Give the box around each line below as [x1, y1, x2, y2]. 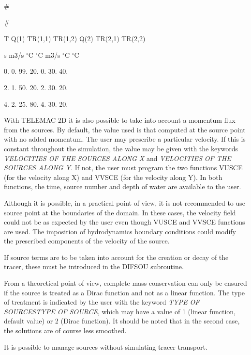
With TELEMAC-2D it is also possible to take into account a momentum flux [4, 115, 236, 125]
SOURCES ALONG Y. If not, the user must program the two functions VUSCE [4, 162, 243, 173]
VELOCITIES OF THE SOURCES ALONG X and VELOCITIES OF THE [4, 153, 231, 163]
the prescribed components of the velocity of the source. [4, 236, 170, 246]
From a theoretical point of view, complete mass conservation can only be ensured [4, 278, 247, 288]
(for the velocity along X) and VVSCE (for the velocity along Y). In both [4, 172, 222, 182]
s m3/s [4, 49, 24, 60]
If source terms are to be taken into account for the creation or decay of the [4, 252, 229, 262]
